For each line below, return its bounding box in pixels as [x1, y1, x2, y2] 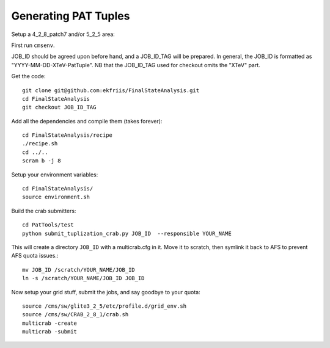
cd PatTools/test [22, 222, 74, 228]
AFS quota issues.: [11, 252, 59, 259]
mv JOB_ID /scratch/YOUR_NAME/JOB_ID [22, 266, 136, 273]
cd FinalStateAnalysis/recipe [22, 132, 113, 139]
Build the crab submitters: [11, 207, 76, 214]
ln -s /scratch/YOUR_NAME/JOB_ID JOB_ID [22, 275, 145, 282]
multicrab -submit [22, 328, 78, 335]
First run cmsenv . [11, 42, 55, 49]
